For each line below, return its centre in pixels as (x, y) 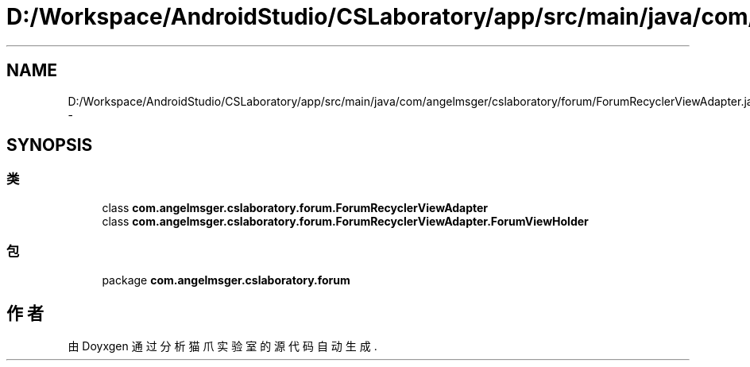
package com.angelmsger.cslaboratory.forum (226, 280)
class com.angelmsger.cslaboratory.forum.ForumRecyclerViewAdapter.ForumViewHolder (345, 221)
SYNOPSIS (50, 145)
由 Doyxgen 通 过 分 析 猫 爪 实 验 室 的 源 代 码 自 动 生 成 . (222, 346)
